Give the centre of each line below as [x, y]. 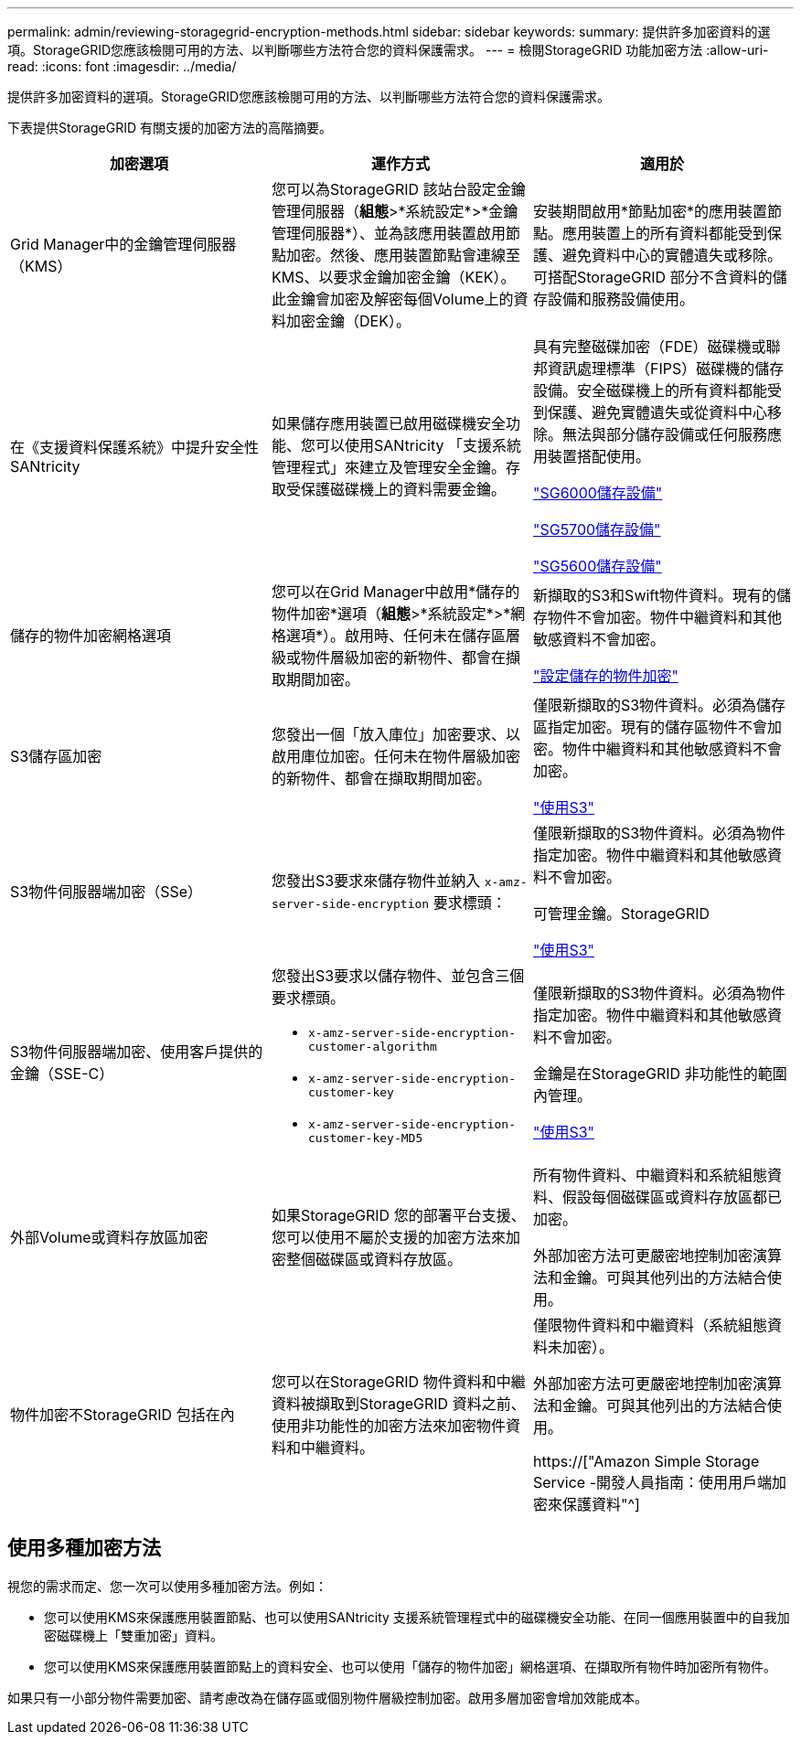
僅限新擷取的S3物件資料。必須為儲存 [659, 705]
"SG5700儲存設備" [597, 529]
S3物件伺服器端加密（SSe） [107, 892]
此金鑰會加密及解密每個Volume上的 [392, 299]
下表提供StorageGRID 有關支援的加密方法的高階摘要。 [170, 128]
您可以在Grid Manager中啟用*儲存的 [395, 592]
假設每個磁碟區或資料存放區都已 [672, 1197]
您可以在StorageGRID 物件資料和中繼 [398, 1382]
